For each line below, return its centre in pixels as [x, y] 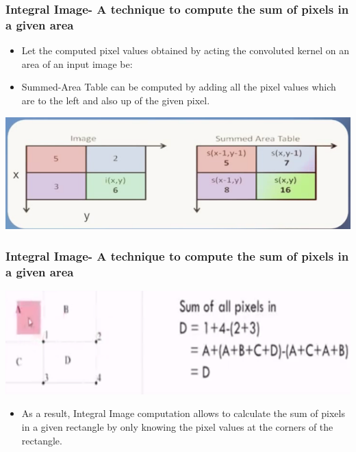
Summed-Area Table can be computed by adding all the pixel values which [179, 87]
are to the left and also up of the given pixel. [116, 100]
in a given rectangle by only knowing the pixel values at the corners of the [177, 427]
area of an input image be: [77, 63]
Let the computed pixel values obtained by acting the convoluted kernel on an [186, 50]
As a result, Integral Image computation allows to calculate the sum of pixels [183, 413]
